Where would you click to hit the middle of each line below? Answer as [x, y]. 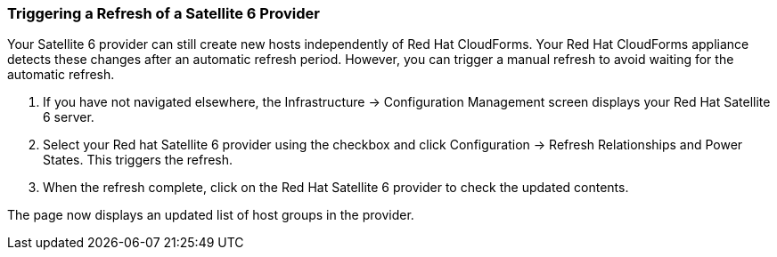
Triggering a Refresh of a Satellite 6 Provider [164, 13]
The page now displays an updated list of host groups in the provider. [211, 215]
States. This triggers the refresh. [138, 160]
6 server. [69, 117]
